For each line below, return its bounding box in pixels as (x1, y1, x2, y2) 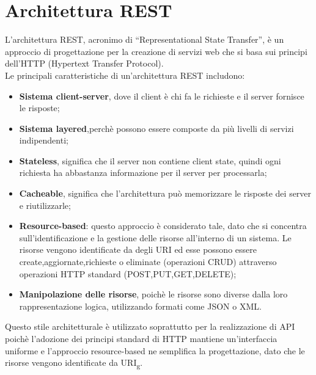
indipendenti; (19, 134, 68, 147)
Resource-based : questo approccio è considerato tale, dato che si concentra (19, 219, 307, 232)
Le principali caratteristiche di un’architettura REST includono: (5, 68, 245, 81)
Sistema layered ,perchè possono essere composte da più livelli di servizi (19, 122, 294, 134)
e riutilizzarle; (19, 198, 71, 211)
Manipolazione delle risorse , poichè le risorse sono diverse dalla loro (19, 288, 288, 300)
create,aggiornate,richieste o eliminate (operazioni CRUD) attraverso (19, 255, 277, 268)
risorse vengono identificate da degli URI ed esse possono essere (19, 243, 257, 256)
